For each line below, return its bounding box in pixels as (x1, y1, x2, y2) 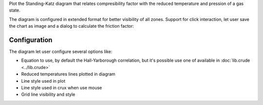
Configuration (9, 35, 53, 44)
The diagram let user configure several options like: (9, 49, 113, 54)
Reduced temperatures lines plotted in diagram (21, 71, 115, 77)
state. (9, 7, 20, 13)
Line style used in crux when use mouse (21, 85, 102, 91)
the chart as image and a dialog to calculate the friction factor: (9, 23, 134, 29)
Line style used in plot (21, 78, 66, 84)
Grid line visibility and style (21, 91, 75, 97)
